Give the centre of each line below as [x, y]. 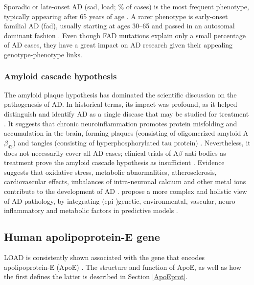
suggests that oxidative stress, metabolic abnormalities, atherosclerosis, [110, 172]
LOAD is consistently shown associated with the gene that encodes [104, 257]
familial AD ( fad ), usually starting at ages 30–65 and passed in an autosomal [119, 26]
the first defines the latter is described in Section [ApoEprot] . [96, 276]
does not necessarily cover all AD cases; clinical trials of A [91, 153]
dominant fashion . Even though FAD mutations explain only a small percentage [125, 35]
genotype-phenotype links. [43, 54]
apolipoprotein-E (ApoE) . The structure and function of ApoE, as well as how [123, 267]
